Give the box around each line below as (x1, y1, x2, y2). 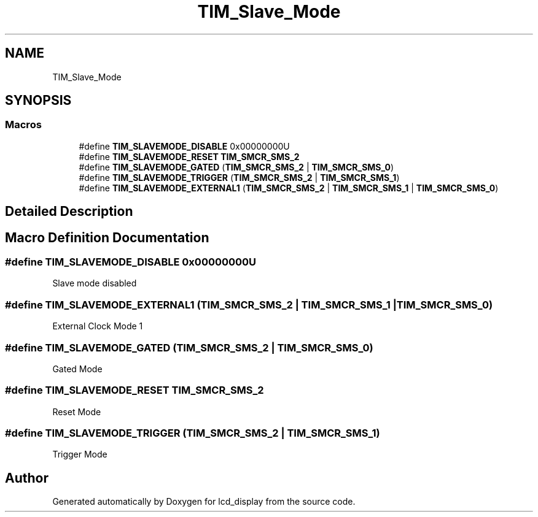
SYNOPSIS (5, 93, 72, 109)
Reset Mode (52, 406, 101, 417)
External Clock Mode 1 (52, 321, 143, 332)
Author (5, 470, 49, 486)
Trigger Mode (52, 449, 107, 460)
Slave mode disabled (52, 278, 137, 289)
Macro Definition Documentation (5, 229, 209, 245)
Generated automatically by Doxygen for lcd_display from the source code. (52, 496, 356, 507)
